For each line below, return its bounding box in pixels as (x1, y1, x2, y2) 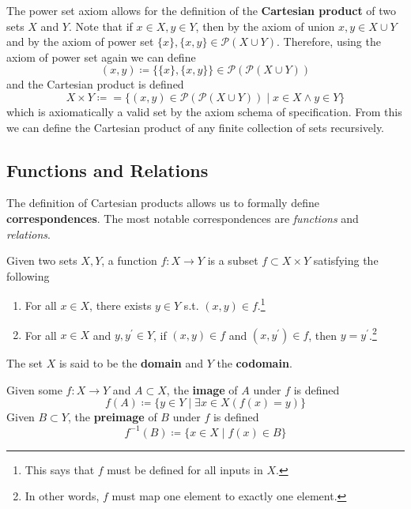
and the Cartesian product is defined (6, 76, 184, 92)
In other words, (25, 488, 100, 504)
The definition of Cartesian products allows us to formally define (6, 194, 319, 211)
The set (6, 355, 43, 371)
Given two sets (6, 252, 77, 269)
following (6, 267, 50, 284)
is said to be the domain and (58, 355, 203, 371)
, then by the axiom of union (195, 17, 335, 34)
